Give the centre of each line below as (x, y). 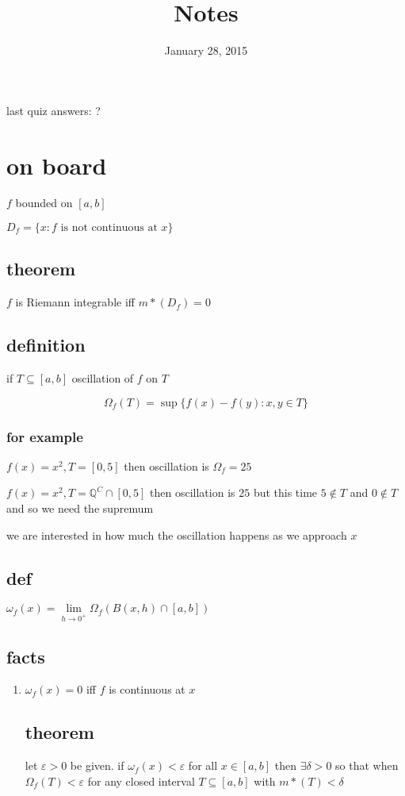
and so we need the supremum (80, 508)
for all (203, 765)
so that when (367, 765)
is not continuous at (109, 228)
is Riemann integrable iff (75, 302)
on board (57, 165)
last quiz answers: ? (53, 110)
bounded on (44, 203)
